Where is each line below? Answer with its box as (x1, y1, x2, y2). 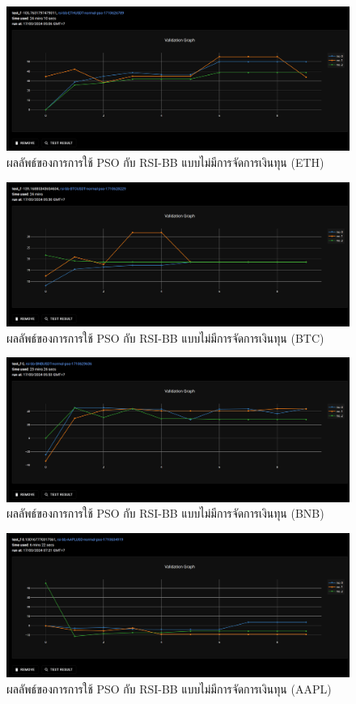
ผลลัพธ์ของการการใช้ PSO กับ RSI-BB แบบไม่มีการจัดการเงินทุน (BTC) (6, 329, 324, 346)
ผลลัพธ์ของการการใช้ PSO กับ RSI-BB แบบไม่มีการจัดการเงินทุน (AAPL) (6, 680, 332, 697)
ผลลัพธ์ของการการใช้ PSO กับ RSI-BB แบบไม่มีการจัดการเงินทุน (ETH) (6, 154, 324, 171)
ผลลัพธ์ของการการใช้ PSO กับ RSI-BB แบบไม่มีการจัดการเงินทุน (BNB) (6, 505, 324, 522)
